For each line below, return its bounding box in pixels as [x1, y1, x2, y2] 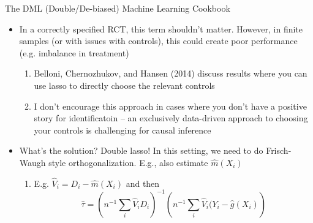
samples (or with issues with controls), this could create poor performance [19, 34, 298, 47]
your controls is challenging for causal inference [34, 123, 211, 136]
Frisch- [266, 144, 292, 157]
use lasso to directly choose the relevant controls [34, 78, 215, 91]
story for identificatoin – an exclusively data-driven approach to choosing [34, 112, 308, 124]
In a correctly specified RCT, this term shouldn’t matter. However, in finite [19, 22, 303, 35]
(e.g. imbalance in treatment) [19, 46, 129, 59]
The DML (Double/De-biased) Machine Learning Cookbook [5, 2, 230, 14]
